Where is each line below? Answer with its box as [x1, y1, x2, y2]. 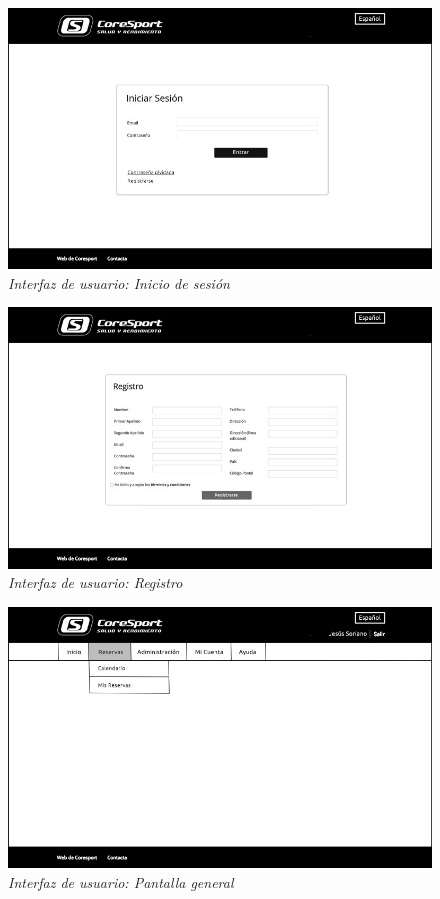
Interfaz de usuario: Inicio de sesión [8, 272, 230, 293]
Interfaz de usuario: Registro [8, 572, 183, 593]
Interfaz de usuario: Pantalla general [8, 871, 234, 892]
